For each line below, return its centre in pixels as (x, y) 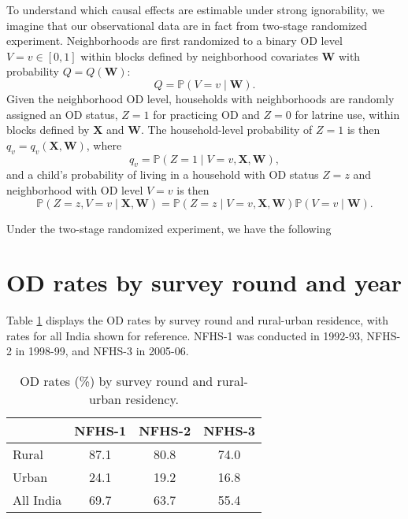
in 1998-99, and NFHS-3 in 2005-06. (102, 351)
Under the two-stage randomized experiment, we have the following (169, 228)
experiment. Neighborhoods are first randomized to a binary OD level (174, 41)
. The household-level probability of (226, 130)
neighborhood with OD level (75, 189)
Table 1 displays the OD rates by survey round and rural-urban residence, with (198, 320)
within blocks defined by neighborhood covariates (199, 56)
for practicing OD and (206, 114)
